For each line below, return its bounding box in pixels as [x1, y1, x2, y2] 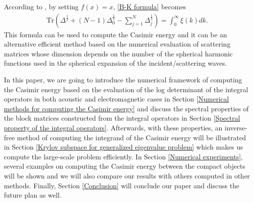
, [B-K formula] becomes [113, 1, 186, 11]
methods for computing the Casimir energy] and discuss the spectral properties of [4, 103, 249, 113]
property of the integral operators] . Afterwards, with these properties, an [4, 122, 223, 132]
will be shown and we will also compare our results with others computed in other [4, 170, 250, 180]
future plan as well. [4, 190, 62, 200]
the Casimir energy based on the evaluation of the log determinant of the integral [4, 84, 248, 94]
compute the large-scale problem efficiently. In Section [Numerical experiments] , [4, 151, 243, 161]
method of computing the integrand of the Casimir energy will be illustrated [17, 132, 246, 142]
